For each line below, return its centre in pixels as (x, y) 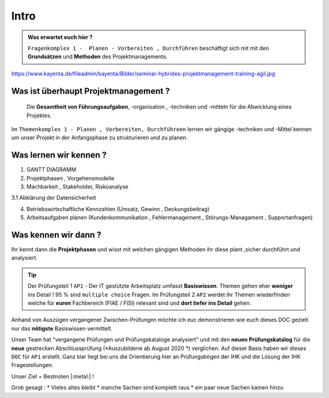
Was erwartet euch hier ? (60, 37)
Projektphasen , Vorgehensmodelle (71, 178)
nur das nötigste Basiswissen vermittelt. (62, 328)
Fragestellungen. (33, 365)
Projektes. (39, 115)
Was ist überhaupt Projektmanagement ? (90, 91)
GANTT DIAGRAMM (51, 170)
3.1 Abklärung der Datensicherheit (54, 198)
